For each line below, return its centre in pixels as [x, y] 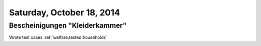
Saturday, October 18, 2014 [65, 12]
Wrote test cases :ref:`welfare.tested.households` [58, 37]
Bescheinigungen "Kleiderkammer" [68, 25]
